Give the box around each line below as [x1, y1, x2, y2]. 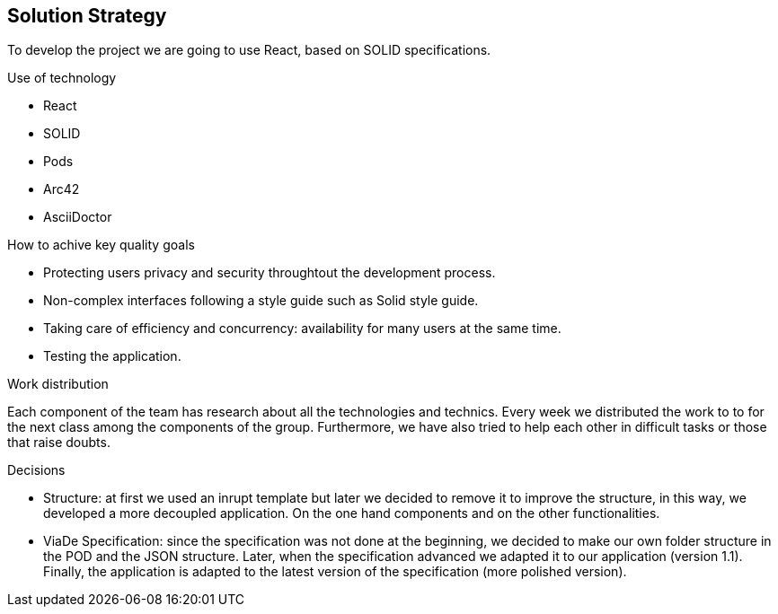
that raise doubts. [7, 434, 111, 451]
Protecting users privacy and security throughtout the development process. [43, 265, 496, 281]
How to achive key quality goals [7, 237, 195, 253]
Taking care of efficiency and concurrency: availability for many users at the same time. [43, 320, 561, 337]
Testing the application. [43, 348, 181, 364]
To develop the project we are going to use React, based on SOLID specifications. [7, 42, 491, 58]
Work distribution [7, 376, 109, 392]
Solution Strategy [7, 4, 167, 27]
